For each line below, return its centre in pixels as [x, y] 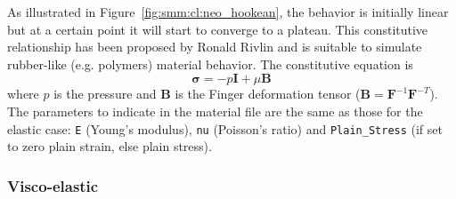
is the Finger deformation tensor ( [268, 94]
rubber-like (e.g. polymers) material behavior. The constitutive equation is [210, 64]
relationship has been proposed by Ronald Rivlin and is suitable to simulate [215, 47]
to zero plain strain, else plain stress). [110, 146]
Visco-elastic [53, 185]
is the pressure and [105, 94]
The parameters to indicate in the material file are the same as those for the [215, 111]
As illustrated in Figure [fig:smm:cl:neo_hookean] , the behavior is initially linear [228, 12]
